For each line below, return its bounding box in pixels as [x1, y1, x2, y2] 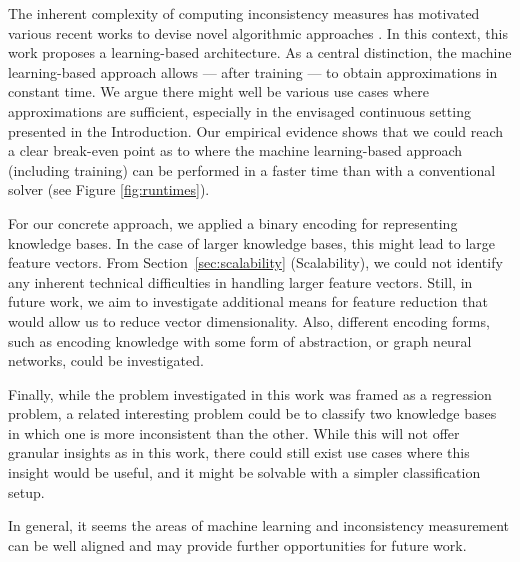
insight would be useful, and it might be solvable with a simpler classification [8, 462, 481, 483]
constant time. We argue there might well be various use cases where [8, 81, 429, 102]
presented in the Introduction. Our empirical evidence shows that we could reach [8, 120, 504, 141]
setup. [8, 481, 45, 502]
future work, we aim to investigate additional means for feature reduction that [8, 291, 488, 312]
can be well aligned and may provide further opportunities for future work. [8, 534, 467, 555]
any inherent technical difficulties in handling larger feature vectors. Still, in [8, 271, 473, 292]
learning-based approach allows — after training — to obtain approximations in [8, 61, 498, 82]
